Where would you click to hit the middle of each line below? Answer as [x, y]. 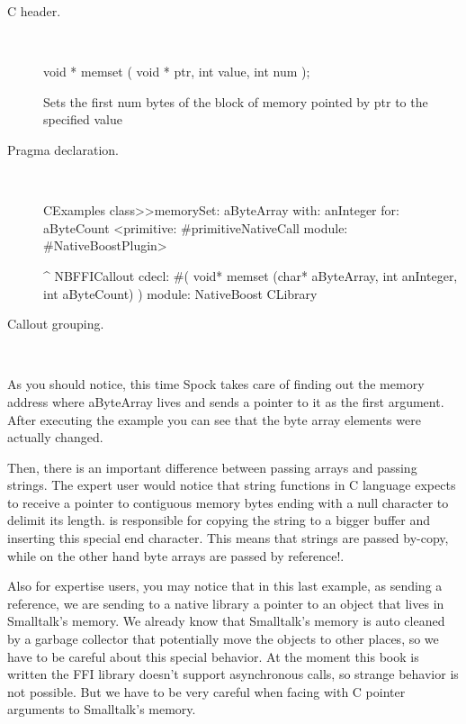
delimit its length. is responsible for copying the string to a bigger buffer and [219, 520]
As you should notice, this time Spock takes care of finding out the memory [216, 384]
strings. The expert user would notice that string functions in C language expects [232, 485]
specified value [83, 119]
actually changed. [55, 437]
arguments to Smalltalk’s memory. [102, 709]
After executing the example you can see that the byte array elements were [214, 419]
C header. [34, 11]
